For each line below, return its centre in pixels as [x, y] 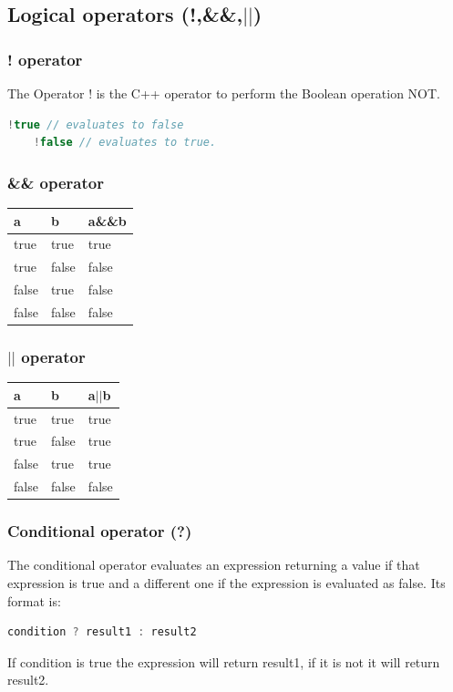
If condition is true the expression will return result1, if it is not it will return [224, 661]
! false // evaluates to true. [125, 143]
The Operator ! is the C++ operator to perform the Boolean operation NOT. [224, 93]
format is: [34, 600]
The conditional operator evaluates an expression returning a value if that [214, 565]
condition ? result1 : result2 [102, 632]
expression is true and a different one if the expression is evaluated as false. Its [226, 582]
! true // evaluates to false [96, 124]
